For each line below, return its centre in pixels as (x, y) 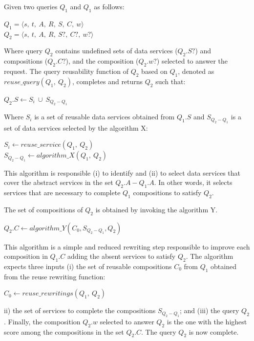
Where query (23, 51)
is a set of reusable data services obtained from (105, 117)
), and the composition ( (102, 61)
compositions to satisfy (167, 192)
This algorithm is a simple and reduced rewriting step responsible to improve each (127, 246)
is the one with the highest (207, 321)
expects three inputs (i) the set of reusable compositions (88, 266)
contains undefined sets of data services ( (116, 51)
